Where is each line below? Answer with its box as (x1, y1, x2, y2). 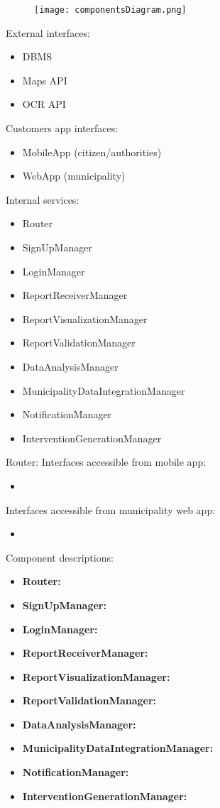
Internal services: (6, 192, 79, 207)
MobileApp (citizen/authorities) (22, 144, 162, 159)
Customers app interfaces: (6, 121, 119, 136)
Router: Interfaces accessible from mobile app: (6, 454, 207, 469)
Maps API (22, 72, 67, 87)
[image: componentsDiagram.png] (34, 5, 187, 15)
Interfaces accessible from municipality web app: (6, 502, 216, 517)
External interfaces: (6, 25, 90, 40)
